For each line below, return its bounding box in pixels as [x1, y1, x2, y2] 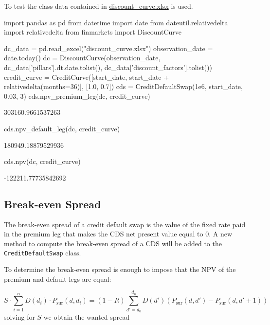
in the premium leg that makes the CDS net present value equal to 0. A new [4, 229, 232, 239]
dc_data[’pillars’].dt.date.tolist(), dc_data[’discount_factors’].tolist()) [4, 62, 212, 72]
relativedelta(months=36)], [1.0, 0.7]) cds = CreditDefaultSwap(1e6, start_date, [4, 81, 243, 91]
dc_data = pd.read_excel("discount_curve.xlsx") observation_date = [4, 43, 213, 53]
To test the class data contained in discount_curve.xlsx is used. [4, 1, 193, 11]
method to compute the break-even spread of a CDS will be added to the [4, 238, 222, 248]
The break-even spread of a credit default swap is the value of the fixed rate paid [4, 219, 246, 229]
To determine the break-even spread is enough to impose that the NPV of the [4, 264, 236, 274]
